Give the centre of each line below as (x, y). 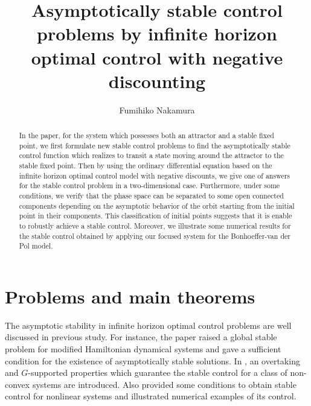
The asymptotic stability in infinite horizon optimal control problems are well (148, 325)
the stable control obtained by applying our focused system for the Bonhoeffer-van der (155, 236)
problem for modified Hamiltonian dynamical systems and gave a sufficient (143, 349)
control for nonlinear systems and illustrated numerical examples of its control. (151, 396)
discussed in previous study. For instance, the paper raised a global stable (141, 337)
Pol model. (36, 246)
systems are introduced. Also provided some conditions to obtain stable (164, 384)
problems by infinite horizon (157, 33)
